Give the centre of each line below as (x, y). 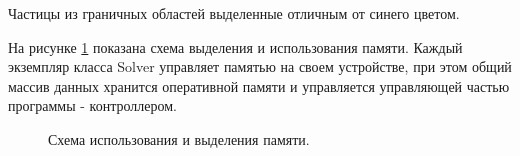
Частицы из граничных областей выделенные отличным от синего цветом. (234, 13)
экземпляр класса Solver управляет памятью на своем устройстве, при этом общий (260, 66)
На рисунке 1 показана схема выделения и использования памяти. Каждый (235, 46)
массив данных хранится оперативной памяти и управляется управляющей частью (259, 85)
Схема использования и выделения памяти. (179, 138)
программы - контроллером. (92, 105)
